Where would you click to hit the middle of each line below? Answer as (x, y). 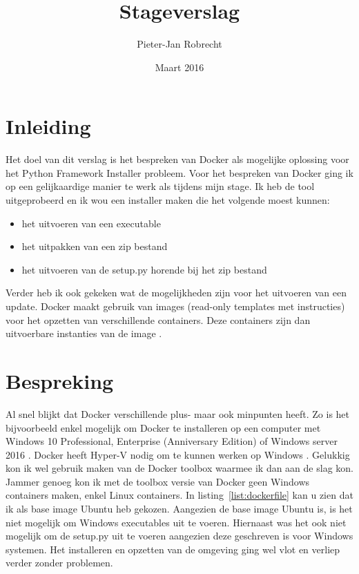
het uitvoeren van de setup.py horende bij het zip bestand (144, 269)
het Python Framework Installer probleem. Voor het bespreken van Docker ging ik (179, 172)
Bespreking (60, 380)
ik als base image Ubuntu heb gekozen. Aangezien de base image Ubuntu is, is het (179, 509)
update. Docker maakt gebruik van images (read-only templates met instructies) (175, 306)
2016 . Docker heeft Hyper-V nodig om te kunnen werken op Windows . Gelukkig (178, 454)
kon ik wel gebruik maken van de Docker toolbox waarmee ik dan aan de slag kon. (179, 468)
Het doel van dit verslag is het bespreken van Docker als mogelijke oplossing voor (177, 159)
